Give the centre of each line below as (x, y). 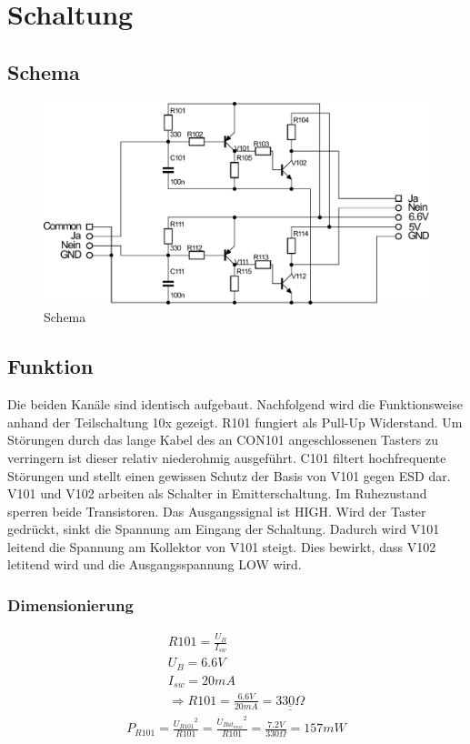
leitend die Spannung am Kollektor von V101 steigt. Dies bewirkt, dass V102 (222, 546)
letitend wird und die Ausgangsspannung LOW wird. (155, 564)
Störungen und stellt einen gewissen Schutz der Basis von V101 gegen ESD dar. (229, 475)
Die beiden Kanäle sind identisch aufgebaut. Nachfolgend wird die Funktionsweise (235, 404)
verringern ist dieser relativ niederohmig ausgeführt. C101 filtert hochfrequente (227, 457)
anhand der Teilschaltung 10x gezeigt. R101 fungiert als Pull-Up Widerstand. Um (235, 422)
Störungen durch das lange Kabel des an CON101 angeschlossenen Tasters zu (223, 440)
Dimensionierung (70, 605)
